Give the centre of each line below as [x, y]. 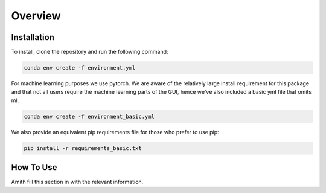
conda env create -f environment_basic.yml [89, 116]
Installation [33, 37]
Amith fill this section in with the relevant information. [77, 182]
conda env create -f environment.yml [80, 68]
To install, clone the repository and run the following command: [90, 52]
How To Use [34, 167]
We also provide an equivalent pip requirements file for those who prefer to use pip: [115, 132]
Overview [36, 16]
